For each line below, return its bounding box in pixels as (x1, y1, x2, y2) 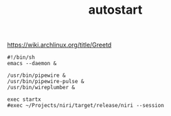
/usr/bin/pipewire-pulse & (7, 78, 84, 85)
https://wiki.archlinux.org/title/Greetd (7, 40, 112, 49)
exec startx (7, 96, 41, 103)
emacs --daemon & (7, 60, 57, 67)
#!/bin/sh (7, 54, 36, 61)
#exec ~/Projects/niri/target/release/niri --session (7, 102, 165, 109)
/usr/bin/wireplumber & (7, 84, 76, 91)
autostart (88, 2, 143, 18)
